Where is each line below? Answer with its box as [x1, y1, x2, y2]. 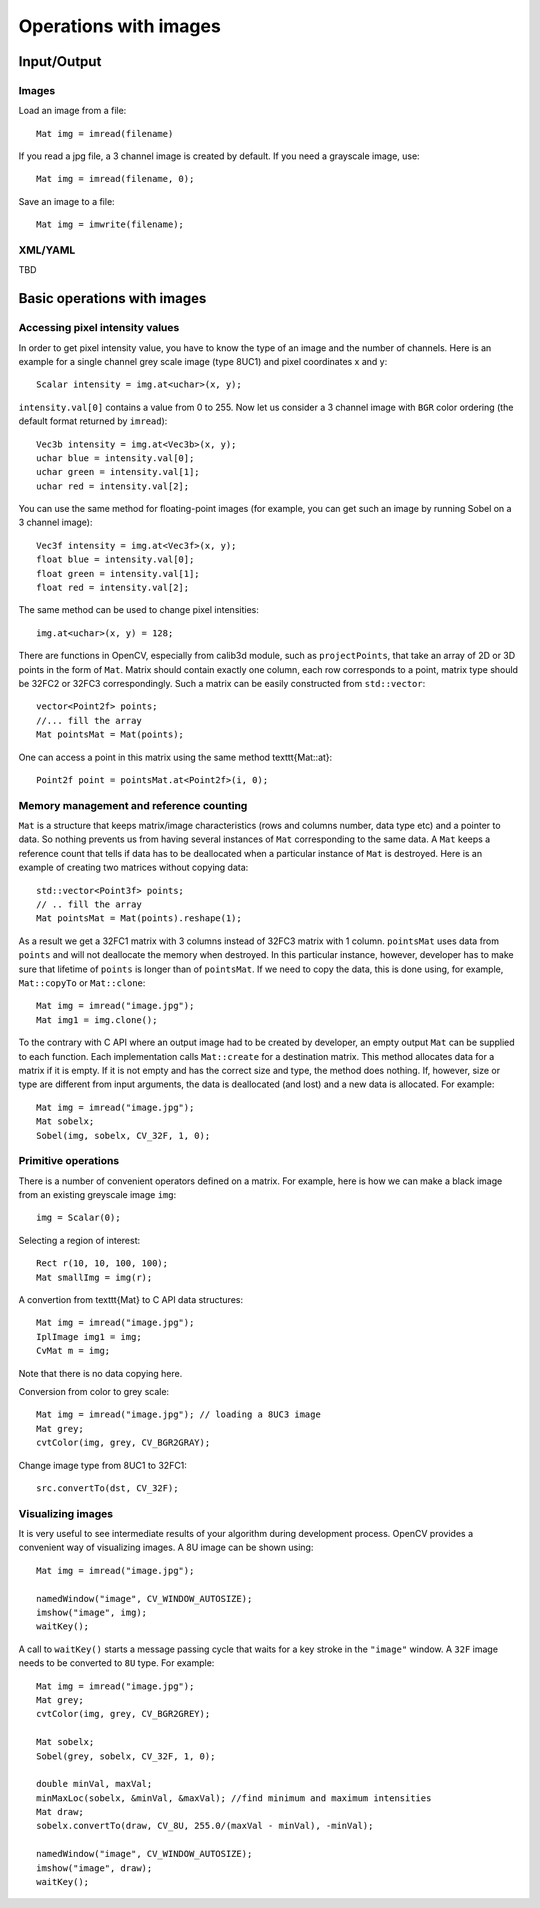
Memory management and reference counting [18, 798, 248, 812]
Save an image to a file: [18, 195, 115, 207]
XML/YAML [18, 243, 76, 257]
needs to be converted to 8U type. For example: [18, 1657, 215, 1669]
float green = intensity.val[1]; [36, 568, 200, 579]
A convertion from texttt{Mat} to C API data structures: [18, 1293, 244, 1305]
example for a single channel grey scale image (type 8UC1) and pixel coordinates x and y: [18, 355, 388, 367]
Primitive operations [18, 1154, 120, 1168]
